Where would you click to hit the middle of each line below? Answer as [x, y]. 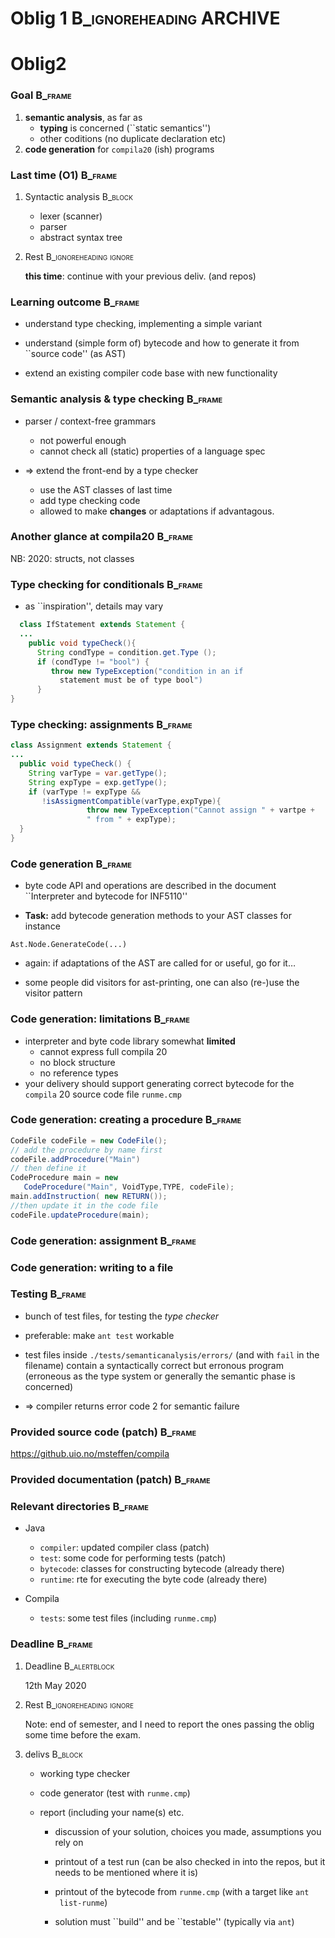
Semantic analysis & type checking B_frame [116, 399]
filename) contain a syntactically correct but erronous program [154, 1365]
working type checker [85, 1773]
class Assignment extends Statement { [91, 745]
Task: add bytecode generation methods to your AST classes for [158, 916]
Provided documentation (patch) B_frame [110, 1480]
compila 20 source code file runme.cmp [103, 1094]
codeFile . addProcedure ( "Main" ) [75, 1159]
